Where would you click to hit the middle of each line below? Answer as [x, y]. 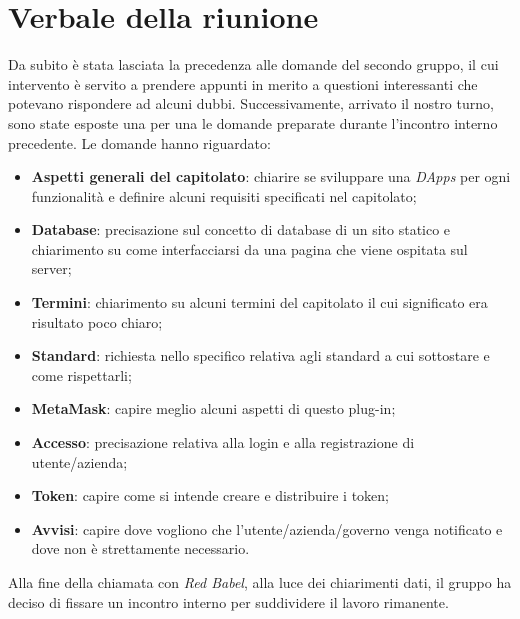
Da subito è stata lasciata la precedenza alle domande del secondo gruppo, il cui [253, 64]
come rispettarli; [81, 374]
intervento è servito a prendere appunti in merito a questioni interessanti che [243, 83]
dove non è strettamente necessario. [140, 548]
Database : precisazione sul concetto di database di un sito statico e [241, 229]
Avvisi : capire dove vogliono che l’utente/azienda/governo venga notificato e [267, 528]
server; [51, 268]
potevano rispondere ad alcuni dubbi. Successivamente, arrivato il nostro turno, [251, 103]
